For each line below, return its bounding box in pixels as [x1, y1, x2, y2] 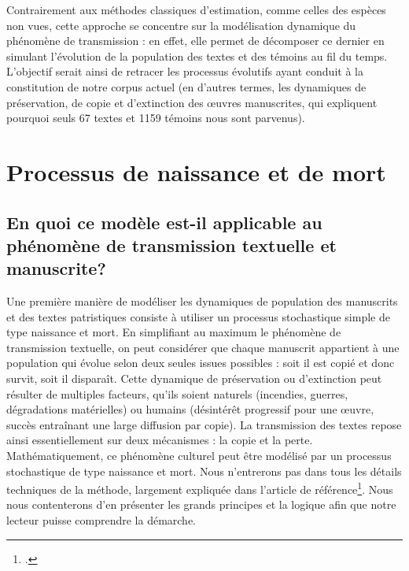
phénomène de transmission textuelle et [6, 232, 337, 257]
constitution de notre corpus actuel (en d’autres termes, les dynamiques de [6, 78, 367, 95]
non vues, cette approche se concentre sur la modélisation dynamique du [6, 17, 356, 33]
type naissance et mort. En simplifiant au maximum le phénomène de [6, 324, 341, 340]
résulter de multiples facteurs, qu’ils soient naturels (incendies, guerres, [6, 385, 348, 402]
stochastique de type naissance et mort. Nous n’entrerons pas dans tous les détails [6, 462, 402, 479]
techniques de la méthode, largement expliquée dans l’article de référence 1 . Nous [6, 479, 393, 497]
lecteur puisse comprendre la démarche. [6, 512, 197, 528]
